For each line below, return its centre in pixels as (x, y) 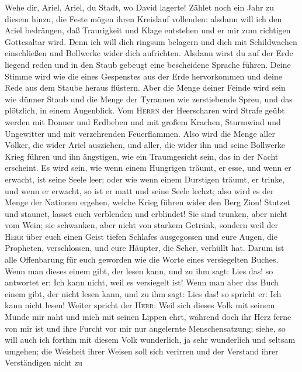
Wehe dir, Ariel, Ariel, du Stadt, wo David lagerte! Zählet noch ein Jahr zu (140, 7)
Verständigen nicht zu (44, 362)
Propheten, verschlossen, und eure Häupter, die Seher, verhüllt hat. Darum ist (145, 248)
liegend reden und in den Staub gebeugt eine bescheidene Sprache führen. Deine (148, 64)
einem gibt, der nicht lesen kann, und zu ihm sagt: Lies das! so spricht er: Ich (143, 293)
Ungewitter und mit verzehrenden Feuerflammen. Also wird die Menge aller (140, 133)
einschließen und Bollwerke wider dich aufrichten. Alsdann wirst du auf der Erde (149, 53)
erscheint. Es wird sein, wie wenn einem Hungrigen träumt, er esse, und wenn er (148, 168)
